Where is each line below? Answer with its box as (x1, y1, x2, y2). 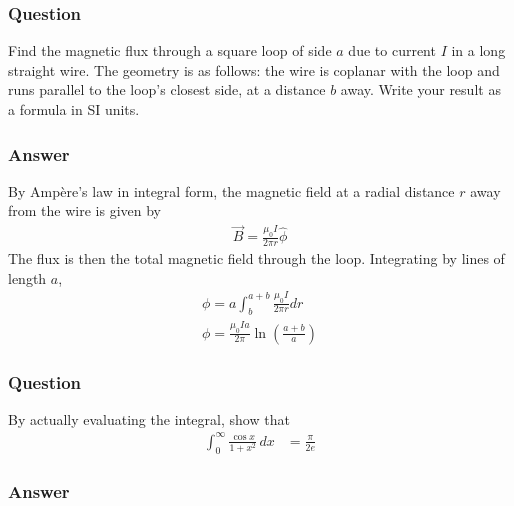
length (8, 267, 47, 288)
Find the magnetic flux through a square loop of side (8, 40, 332, 61)
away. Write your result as (340, 79, 501, 100)
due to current (348, 40, 436, 61)
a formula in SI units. (8, 99, 140, 119)
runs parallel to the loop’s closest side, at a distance (8, 79, 326, 100)
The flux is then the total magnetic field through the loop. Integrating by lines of (8, 248, 505, 269)
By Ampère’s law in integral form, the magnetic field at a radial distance (8, 180, 455, 201)
